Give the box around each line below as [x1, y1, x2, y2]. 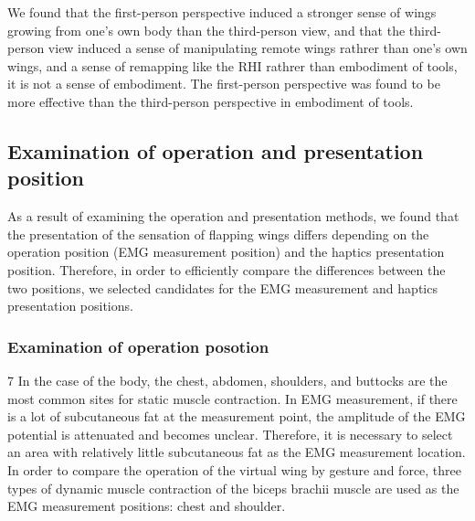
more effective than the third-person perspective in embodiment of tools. [7, 91, 414, 111]
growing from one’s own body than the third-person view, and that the [7, 20, 406, 39]
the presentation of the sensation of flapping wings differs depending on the [7, 224, 429, 243]
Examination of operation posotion [7, 335, 269, 357]
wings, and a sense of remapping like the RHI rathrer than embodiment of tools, [7, 56, 458, 75]
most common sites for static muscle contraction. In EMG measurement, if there [7, 388, 458, 408]
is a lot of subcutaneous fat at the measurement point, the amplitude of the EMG [7, 407, 466, 426]
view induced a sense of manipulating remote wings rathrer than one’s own [47, 38, 468, 58]
